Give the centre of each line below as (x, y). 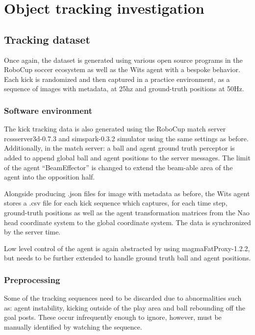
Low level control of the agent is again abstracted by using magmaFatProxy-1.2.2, (127, 248)
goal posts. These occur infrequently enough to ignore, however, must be (113, 317)
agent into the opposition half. (50, 177)
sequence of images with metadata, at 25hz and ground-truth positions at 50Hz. (124, 89)
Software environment (48, 110)
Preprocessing (32, 279)
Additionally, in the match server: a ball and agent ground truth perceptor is (119, 148)
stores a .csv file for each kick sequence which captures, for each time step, (116, 203)
